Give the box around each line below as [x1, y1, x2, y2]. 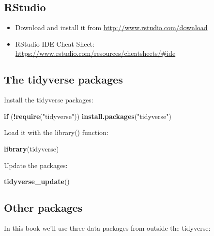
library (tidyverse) [4, 143, 59, 153]
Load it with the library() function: [4, 127, 108, 137]
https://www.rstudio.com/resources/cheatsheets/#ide [15, 48, 176, 58]
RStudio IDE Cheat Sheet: [15, 38, 94, 49]
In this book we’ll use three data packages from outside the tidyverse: [4, 222, 211, 233]
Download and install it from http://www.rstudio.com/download [15, 22, 208, 33]
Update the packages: [4, 160, 68, 170]
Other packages [4, 200, 83, 215]
